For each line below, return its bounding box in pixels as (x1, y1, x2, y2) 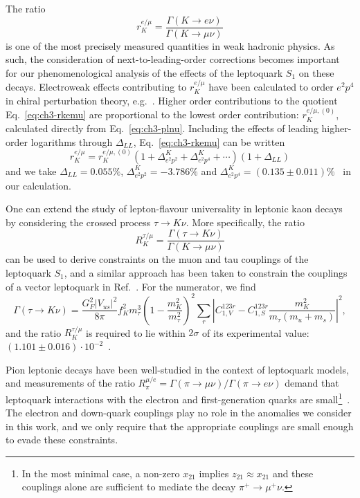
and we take (6, 163, 57, 178)
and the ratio (6, 325, 62, 340)
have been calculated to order (208, 80, 334, 94)
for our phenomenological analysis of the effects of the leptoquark (6, 65, 283, 80)
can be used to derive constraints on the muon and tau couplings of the (6, 252, 309, 266)
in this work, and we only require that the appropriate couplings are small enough (6, 418, 354, 433)
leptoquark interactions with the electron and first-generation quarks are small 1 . (6, 389, 350, 406)
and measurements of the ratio (6, 376, 135, 390)
